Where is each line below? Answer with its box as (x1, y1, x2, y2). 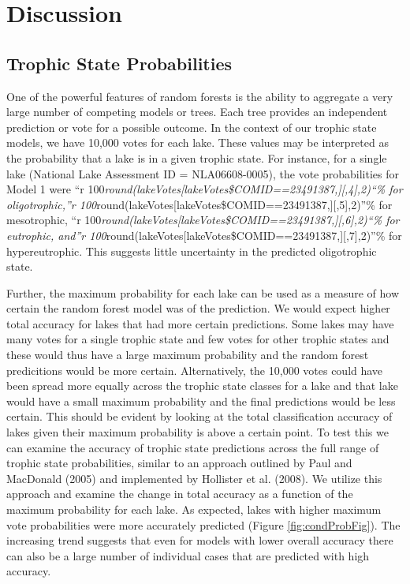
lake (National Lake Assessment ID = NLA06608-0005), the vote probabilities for (6, 165, 400, 182)
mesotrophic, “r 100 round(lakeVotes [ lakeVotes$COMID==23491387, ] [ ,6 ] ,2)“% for (6, 212, 400, 228)
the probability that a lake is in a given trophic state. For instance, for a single (6, 149, 387, 166)
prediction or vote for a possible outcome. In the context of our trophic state (6, 118, 377, 135)
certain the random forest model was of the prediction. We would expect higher (6, 300, 390, 316)
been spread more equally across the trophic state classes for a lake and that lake (6, 377, 398, 394)
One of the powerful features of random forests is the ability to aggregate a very (6, 88, 393, 104)
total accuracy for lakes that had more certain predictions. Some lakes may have (6, 315, 394, 331)
